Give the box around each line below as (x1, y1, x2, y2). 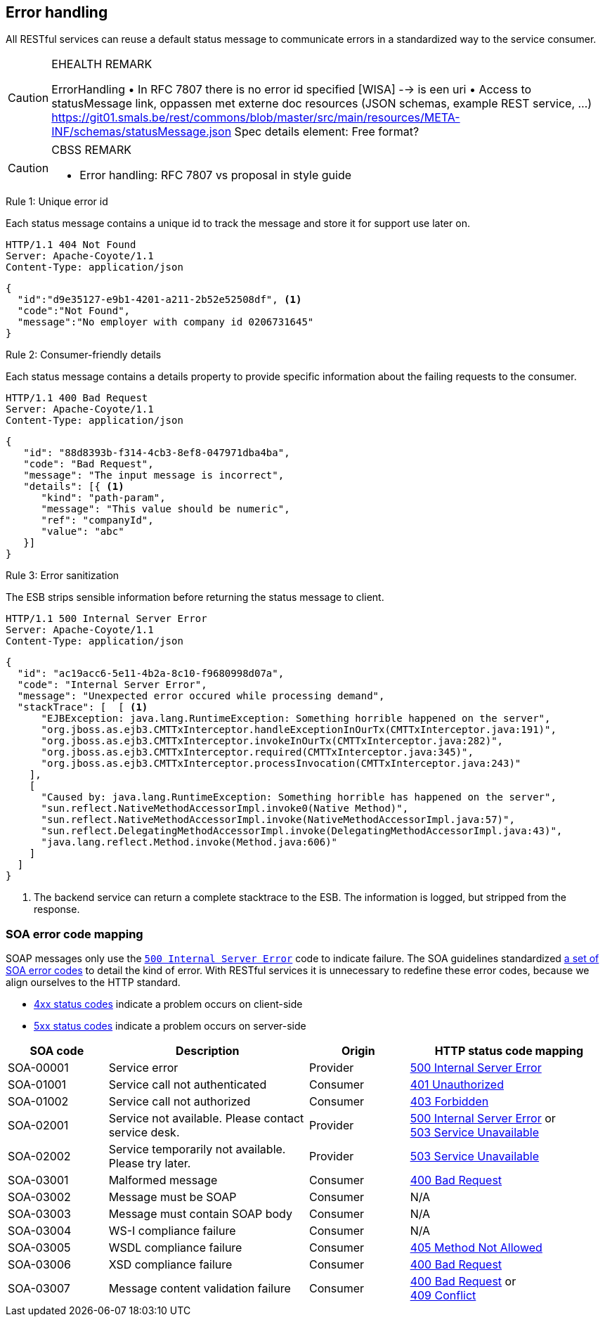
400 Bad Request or (410, 1274, 516, 1289)
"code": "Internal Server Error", (17, 679, 207, 691)
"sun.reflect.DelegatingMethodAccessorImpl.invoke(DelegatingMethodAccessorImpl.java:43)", (41, 825, 563, 837)
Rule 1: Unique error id (6, 195, 108, 208)
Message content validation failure (108, 1281, 291, 1296)
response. (34, 903, 80, 916)
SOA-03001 (8, 1173, 69, 1188)
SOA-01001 (8, 1077, 67, 1092)
